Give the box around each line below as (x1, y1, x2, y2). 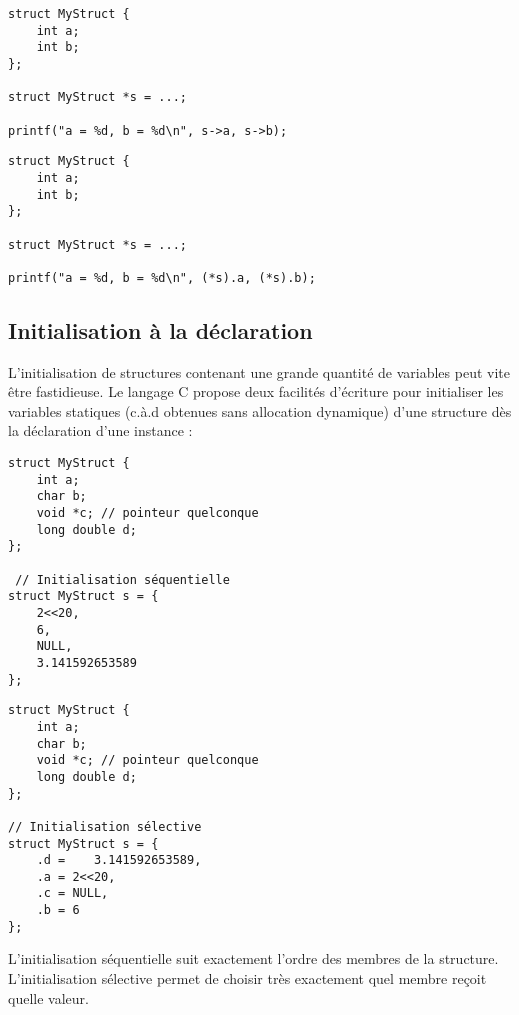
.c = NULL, (36, 886, 109, 901)
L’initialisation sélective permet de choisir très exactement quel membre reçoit (8, 968, 487, 989)
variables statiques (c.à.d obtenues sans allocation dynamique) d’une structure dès (8, 400, 512, 421)
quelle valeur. (8, 987, 89, 1008)
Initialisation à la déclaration (8, 314, 313, 345)
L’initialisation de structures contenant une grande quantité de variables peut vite (8, 361, 510, 382)
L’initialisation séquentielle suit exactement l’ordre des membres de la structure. (8, 948, 499, 969)
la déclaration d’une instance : (8, 420, 193, 441)
